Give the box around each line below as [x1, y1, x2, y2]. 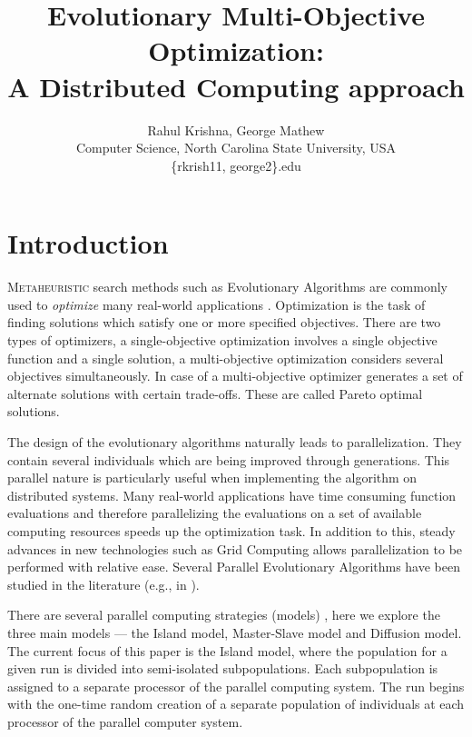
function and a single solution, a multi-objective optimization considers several [7, 348, 444, 367]
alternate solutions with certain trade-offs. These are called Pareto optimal [7, 383, 423, 403]
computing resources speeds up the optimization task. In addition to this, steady [7, 521, 456, 540]
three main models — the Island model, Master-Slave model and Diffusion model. [7, 622, 462, 642]
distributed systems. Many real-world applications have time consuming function [7, 485, 457, 504]
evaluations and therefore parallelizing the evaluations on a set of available [7, 503, 422, 523]
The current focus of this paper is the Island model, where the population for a [7, 641, 447, 660]
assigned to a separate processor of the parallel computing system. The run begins [7, 676, 465, 695]
